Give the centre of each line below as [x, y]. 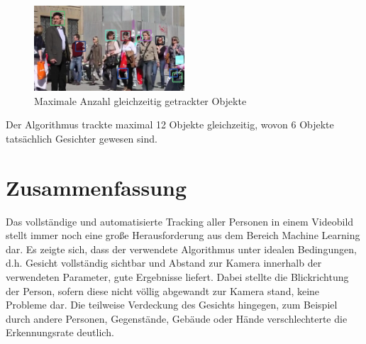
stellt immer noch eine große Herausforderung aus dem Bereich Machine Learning [183, 235]
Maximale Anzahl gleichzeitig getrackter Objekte [140, 100]
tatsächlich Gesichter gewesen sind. [82, 138]
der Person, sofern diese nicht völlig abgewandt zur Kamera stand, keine [163, 290]
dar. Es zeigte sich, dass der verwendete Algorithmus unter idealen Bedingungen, [181, 249]
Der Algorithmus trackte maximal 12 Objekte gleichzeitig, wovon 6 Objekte [170, 124]
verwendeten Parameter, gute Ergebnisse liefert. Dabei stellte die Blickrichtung [177, 277]
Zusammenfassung [96, 187]
